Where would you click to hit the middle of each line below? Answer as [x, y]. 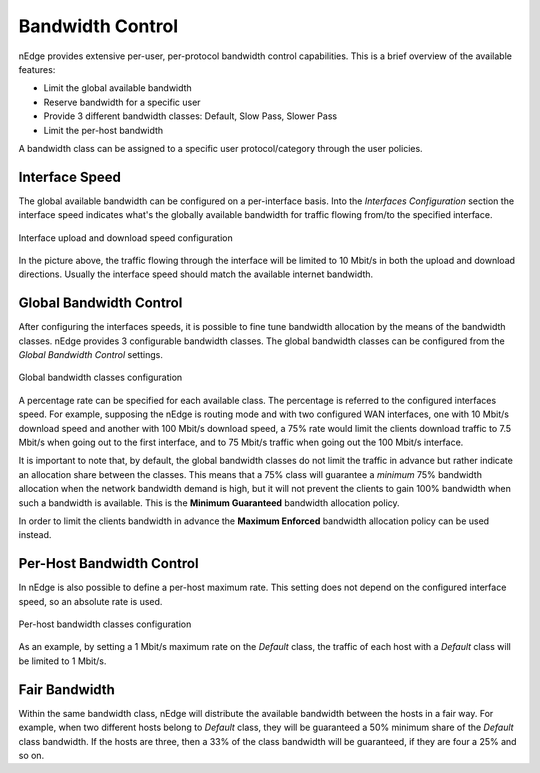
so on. [31, 755]
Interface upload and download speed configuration [126, 237]
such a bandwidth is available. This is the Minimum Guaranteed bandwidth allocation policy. [209, 502]
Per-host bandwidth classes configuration [105, 624]
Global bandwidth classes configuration [100, 377]
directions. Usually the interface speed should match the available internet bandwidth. [196, 274]
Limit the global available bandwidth [117, 88]
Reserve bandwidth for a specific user [122, 102]
